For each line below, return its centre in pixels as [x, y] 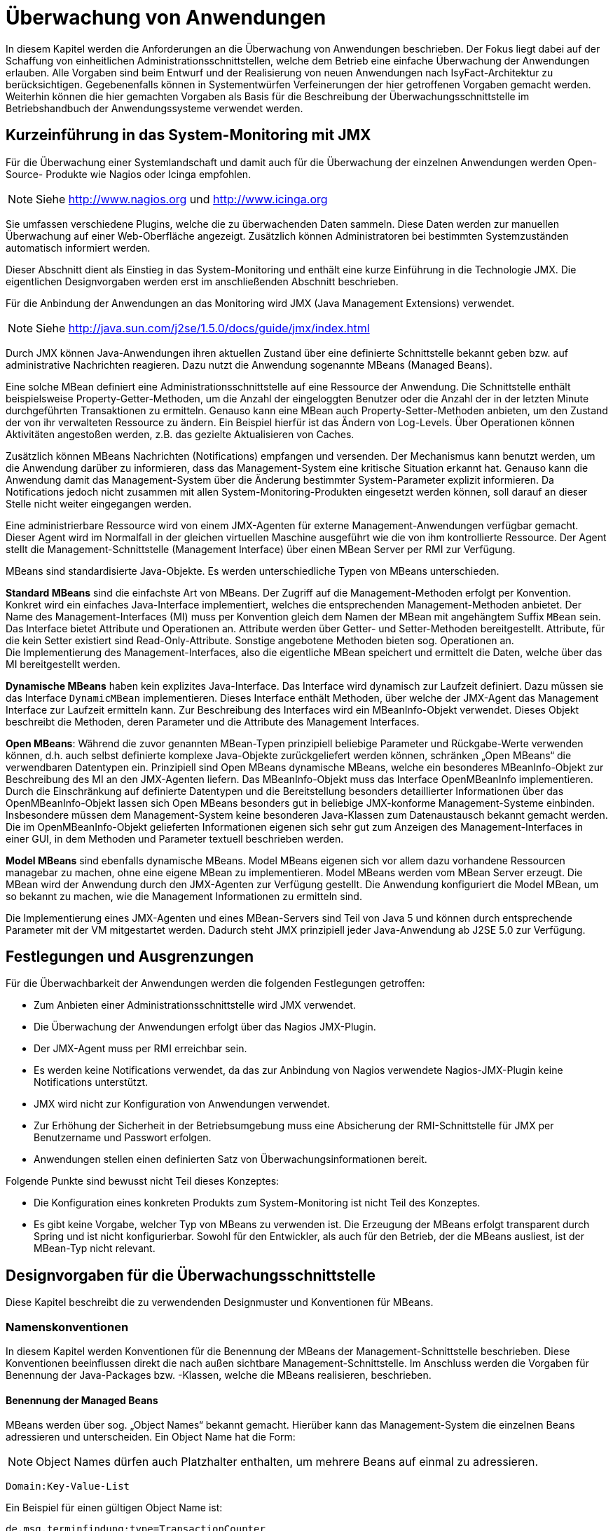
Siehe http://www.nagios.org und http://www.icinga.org [182, 199]
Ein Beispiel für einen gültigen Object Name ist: [114, 1508]
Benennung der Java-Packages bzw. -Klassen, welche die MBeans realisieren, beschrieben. [219, 1375]
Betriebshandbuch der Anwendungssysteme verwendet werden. [154, 108]
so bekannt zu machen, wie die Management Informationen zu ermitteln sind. [184, 896]
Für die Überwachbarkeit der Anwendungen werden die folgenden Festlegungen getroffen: [215, 984]
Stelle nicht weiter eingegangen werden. [99, 503]
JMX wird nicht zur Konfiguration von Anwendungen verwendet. [182, 1104]
